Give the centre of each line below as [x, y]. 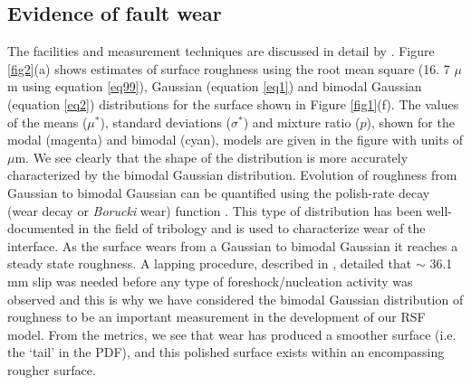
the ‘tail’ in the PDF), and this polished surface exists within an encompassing [226, 352]
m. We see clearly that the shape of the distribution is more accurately [211, 157]
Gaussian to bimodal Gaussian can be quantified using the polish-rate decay [219, 192]
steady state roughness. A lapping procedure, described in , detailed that [210, 263]
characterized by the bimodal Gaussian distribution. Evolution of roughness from [232, 175]
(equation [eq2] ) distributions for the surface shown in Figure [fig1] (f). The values [233, 103]
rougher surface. [52, 369]
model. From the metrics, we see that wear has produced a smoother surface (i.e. [232, 334]
